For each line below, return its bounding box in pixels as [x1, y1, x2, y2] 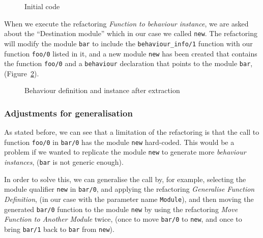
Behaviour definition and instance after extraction [24, 85, 180, 96]
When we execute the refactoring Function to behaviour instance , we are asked [4, 18, 249, 28]
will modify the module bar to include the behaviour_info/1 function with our [4, 38, 253, 48]
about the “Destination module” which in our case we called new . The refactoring [4, 28, 257, 39]
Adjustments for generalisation [4, 106, 133, 119]
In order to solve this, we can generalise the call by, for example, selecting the [4, 173, 246, 184]
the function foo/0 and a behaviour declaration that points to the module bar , [4, 58, 253, 69]
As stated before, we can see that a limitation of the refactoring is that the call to [4, 127, 259, 137]
